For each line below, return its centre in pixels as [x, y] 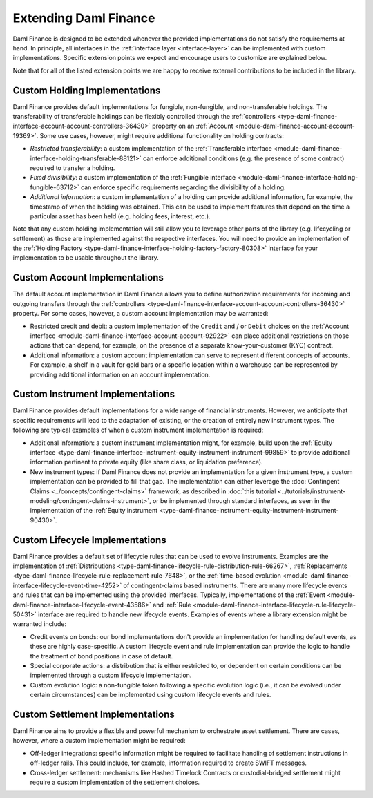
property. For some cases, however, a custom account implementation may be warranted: [141, 314]
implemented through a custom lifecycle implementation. [111, 675]
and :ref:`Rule [172, 605]
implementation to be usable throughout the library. [86, 258]
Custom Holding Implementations [87, 90]
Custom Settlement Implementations [94, 714]
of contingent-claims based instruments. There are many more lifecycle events [236, 585]
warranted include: [40, 624]
